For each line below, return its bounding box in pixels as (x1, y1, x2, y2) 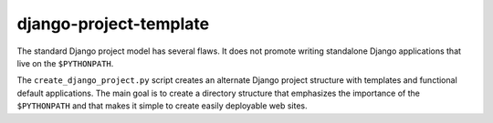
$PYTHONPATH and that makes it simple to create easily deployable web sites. (16, 100, 308, 111)
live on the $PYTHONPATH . (16, 57, 114, 68)
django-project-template (16, 14, 210, 34)
